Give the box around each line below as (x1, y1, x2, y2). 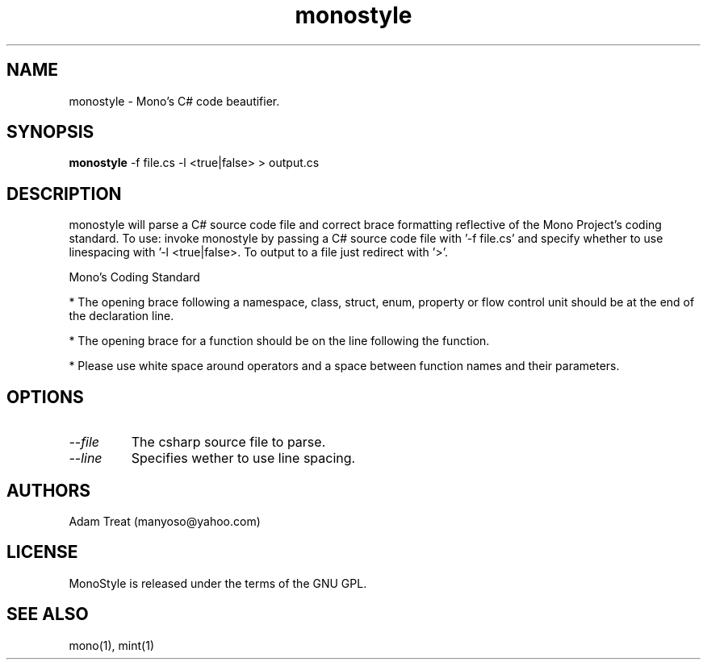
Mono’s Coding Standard (69, 270, 200, 285)
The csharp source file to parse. (131, 434, 326, 451)
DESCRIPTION (6, 183, 122, 204)
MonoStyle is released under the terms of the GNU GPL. (69, 576, 367, 590)
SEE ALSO (6, 604, 89, 625)
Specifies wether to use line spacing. (131, 450, 356, 467)
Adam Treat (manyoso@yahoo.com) (69, 514, 261, 528)
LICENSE (6, 542, 78, 563)
